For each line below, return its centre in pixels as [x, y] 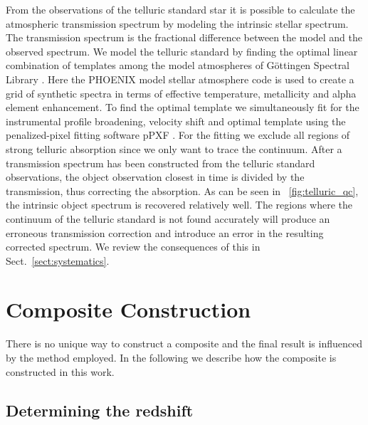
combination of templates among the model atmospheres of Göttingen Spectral [178, 65]
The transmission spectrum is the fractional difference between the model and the [184, 37]
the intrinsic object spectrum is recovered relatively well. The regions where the [179, 205]
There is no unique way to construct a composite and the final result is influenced [184, 343]
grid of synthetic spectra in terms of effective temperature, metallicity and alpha [181, 93]
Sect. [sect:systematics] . [58, 260]
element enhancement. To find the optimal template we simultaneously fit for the [183, 107]
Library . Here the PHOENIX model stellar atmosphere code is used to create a [180, 79]
